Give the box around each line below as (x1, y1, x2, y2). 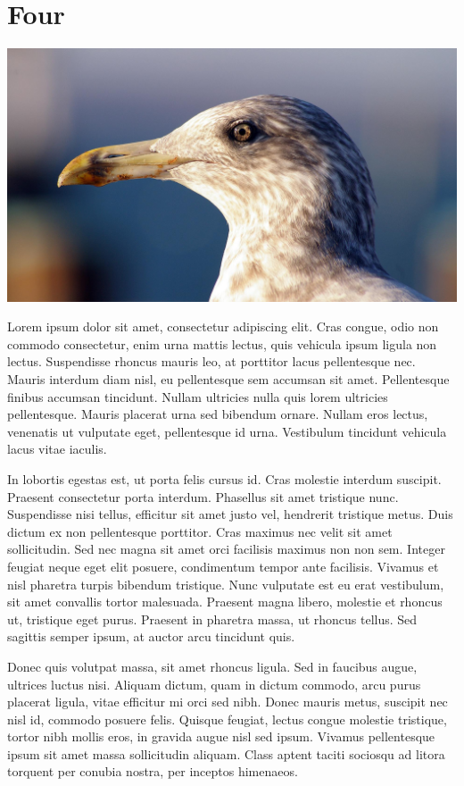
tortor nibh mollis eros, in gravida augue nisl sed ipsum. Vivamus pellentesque (7, 727, 435, 746)
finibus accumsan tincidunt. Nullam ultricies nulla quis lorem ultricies (7, 387, 388, 406)
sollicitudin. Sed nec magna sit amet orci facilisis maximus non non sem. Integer (7, 539, 445, 558)
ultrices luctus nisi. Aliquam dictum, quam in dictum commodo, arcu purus (7, 674, 421, 693)
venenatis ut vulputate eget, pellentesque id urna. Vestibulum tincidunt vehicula (7, 422, 447, 440)
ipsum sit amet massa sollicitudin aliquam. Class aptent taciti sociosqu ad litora (7, 744, 445, 763)
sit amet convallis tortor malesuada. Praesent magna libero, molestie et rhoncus (7, 592, 443, 611)
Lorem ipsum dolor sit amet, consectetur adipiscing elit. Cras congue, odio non (7, 317, 439, 336)
